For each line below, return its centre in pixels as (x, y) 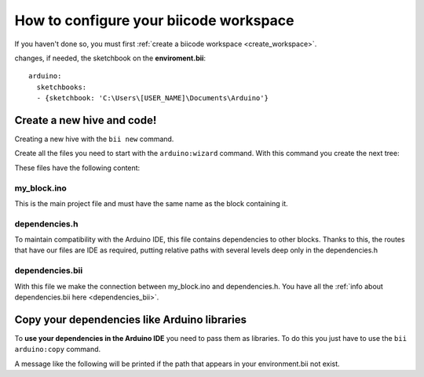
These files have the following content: (77, 168)
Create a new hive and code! (86, 120)
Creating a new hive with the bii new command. (94, 139)
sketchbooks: (62, 87)
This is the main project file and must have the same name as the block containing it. (151, 203)
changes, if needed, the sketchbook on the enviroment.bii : (110, 58)
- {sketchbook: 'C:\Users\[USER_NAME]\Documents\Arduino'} (152, 98)
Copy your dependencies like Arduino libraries (131, 319)
